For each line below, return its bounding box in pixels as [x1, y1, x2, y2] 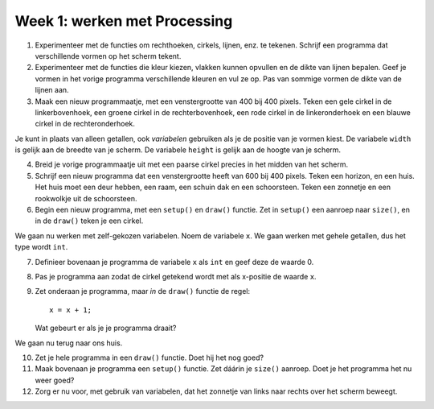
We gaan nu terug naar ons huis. [14, 338, 123, 348]
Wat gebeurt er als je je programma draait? [35, 323, 177, 333]
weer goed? [35, 375, 75, 385]
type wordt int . [14, 242, 68, 252]
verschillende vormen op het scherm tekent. [35, 51, 182, 60]
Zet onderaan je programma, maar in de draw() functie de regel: [35, 287, 251, 296]
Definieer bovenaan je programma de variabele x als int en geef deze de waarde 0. [35, 257, 314, 266]
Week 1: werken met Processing [14, 12, 233, 30]
